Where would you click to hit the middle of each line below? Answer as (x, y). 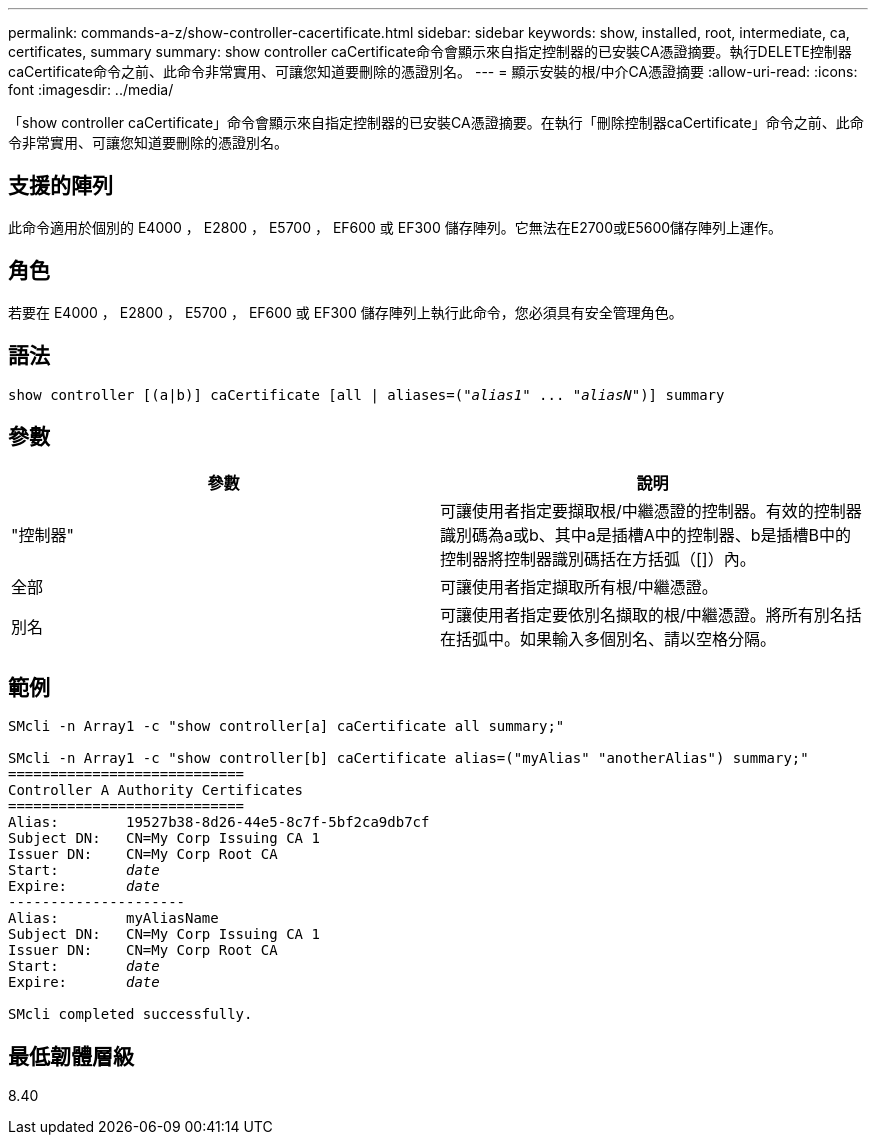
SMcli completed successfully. (130, 1014)
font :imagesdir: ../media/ (91, 89)
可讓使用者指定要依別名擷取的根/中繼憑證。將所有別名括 (651, 615)
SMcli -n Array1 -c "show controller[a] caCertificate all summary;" (286, 726)
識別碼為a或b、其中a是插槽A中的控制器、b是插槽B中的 (646, 535)
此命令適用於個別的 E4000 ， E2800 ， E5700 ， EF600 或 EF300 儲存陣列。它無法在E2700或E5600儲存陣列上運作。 (395, 227)
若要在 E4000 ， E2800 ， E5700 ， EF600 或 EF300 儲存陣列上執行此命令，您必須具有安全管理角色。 (345, 312)
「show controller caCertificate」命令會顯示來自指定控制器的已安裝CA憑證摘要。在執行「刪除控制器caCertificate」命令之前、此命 (436, 122)
